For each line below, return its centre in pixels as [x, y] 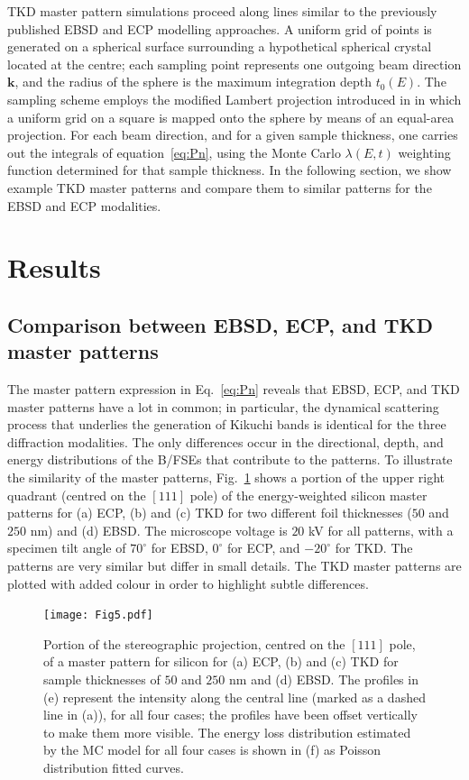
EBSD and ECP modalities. [84, 205]
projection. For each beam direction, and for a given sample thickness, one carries [233, 135]
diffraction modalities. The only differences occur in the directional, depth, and [225, 441]
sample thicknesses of [102, 679]
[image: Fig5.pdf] [98, 615]
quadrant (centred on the [77, 495]
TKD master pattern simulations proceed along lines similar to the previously [222, 11]
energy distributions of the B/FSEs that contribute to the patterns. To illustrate [230, 459]
